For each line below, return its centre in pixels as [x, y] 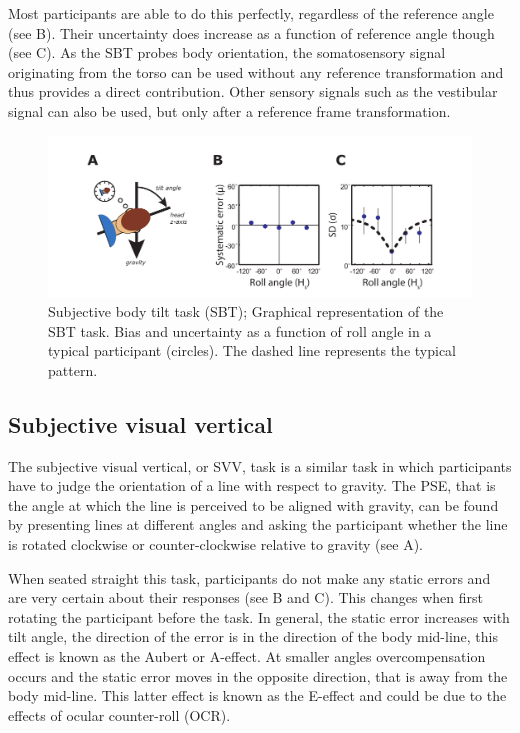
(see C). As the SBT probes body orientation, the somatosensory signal [227, 52]
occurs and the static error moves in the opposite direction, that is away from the [258, 675]
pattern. [73, 369]
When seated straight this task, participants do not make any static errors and [249, 577]
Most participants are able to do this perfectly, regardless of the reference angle [251, 13]
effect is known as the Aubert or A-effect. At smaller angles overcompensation [247, 655]
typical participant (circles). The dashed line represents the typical [252, 350]
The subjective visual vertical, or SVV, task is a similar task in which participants [260, 465]
